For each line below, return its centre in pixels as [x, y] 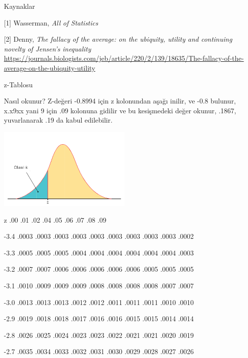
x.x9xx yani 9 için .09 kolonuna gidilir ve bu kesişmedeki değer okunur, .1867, [120, 110]
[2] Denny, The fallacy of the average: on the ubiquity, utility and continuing [118, 39]
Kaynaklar [20, 6]
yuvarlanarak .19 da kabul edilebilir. [58, 120]
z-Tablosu [18, 84]
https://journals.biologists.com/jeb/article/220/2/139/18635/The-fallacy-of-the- [124, 58]
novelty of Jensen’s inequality [48, 48]
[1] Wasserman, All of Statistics [51, 22]
